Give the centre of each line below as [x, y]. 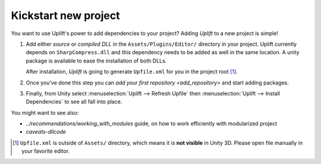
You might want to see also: [45, 112]
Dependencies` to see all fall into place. [74, 102]
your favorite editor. [46, 151]
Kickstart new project [65, 15]
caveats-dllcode [46, 132]
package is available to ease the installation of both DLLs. [96, 61]
